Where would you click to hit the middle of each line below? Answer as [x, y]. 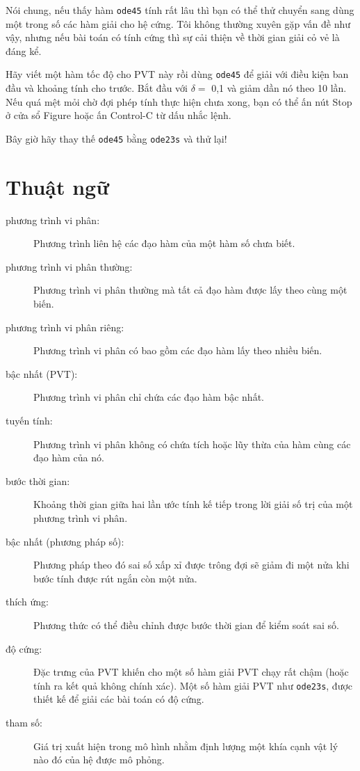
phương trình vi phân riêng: [65, 327]
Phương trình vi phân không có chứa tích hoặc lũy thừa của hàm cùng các [192, 444]
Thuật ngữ [57, 186]
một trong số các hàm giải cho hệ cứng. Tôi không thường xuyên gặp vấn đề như [178, 23]
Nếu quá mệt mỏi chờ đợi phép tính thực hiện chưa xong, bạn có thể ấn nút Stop [179, 101]
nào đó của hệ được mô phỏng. [99, 760]
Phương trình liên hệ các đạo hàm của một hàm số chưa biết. [164, 243]
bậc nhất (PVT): [42, 373]
